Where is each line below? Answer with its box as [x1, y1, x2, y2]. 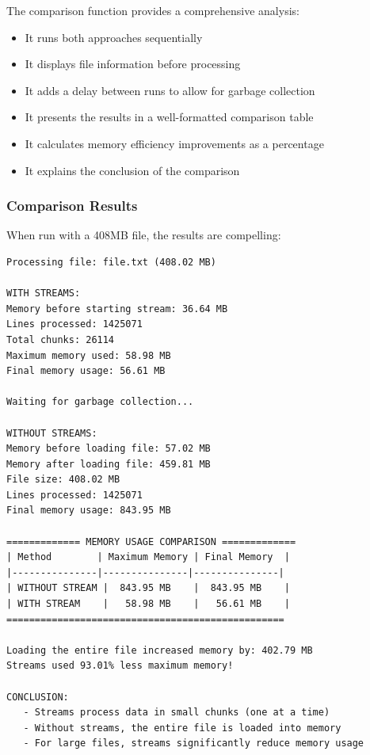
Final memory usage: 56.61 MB [6, 365, 166, 377]
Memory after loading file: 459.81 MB [6, 458, 211, 470]
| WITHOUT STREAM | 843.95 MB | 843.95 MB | [6, 582, 290, 594]
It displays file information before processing [25, 55, 241, 72]
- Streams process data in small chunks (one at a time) [23, 707, 330, 719]
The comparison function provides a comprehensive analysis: [6, 2, 299, 18]
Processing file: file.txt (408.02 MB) [6, 256, 216, 268]
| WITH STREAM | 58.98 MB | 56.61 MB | [6, 598, 290, 610]
